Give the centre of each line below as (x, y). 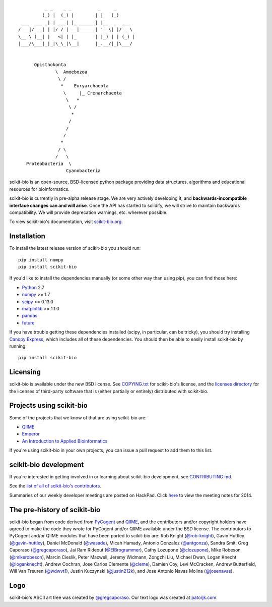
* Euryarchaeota (85, 86)
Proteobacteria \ (49, 163)
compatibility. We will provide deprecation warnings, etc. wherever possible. (88, 212)
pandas (30, 316)
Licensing (25, 372)
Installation (27, 236)
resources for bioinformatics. (40, 189)
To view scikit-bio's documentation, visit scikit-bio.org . (66, 222)
